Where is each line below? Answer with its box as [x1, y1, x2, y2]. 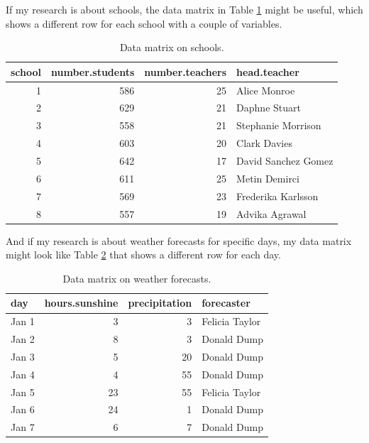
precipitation [128, 295, 192, 310]
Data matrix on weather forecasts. [62, 270, 211, 285]
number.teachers [144, 64, 227, 79]
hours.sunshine [44, 295, 119, 310]
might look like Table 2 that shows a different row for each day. [6, 247, 281, 262]
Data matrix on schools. [119, 40, 224, 55]
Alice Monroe [236, 82, 295, 97]
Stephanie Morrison [236, 118, 321, 133]
